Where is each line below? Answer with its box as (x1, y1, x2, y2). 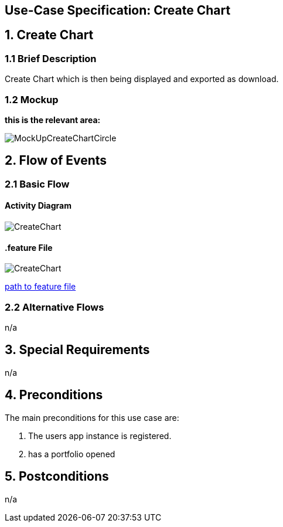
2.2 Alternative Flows (5, 301, 104, 313)
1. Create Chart (5, 28, 94, 43)
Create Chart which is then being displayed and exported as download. (5, 74, 279, 84)
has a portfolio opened (28, 448, 115, 459)
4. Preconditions (5, 387, 103, 403)
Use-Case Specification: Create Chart (5, 3, 231, 18)
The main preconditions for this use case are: (5, 412, 179, 423)
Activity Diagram (5, 200, 71, 211)
